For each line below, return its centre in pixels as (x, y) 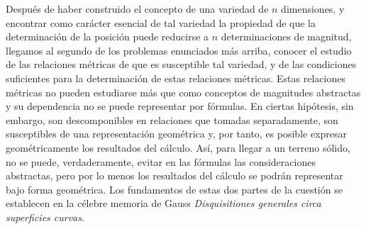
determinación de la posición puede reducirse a (107, 37)
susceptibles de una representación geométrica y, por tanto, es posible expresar (177, 134)
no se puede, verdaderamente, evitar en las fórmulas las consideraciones (161, 161)
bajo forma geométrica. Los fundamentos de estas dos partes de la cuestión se (174, 189)
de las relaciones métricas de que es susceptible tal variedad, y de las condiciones (181, 64)
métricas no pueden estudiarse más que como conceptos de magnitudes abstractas (183, 92)
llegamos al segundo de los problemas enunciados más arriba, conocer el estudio (179, 50)
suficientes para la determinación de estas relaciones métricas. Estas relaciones (176, 78)
